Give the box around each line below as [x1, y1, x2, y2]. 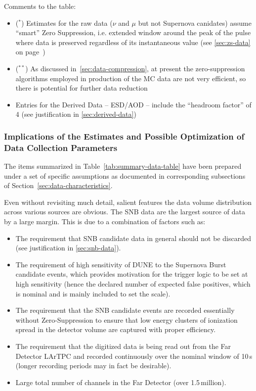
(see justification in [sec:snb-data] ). [15, 243, 121, 253]
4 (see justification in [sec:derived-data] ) [15, 109, 136, 119]
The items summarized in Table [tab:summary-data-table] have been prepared [4, 161, 242, 171]
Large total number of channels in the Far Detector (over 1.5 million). [15, 377, 226, 387]
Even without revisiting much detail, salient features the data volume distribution [4, 196, 252, 207]
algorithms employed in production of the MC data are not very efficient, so [15, 73, 246, 83]
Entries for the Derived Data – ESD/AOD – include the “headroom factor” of [15, 99, 252, 109]
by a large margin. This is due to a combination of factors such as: [4, 216, 206, 227]
